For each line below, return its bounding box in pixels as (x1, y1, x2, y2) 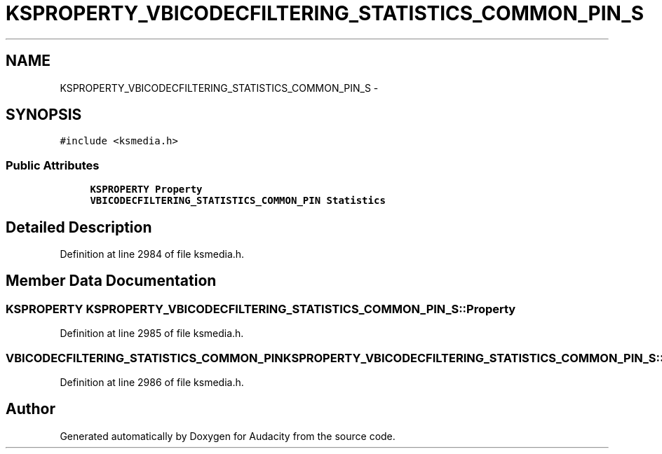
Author (6, 400, 55, 418)
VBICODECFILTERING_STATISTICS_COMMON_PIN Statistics (90, 195, 386, 207)
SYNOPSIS (6, 106, 82, 124)
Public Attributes (6, 158, 100, 172)
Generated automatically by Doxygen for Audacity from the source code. (60, 429, 396, 442)
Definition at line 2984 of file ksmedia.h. (60, 248, 245, 261)
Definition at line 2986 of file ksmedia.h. (60, 376, 244, 388)
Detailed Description (6, 218, 152, 236)
